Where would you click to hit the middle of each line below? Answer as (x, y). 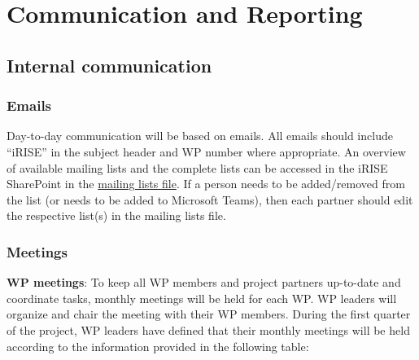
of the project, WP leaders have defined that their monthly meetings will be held (208, 329)
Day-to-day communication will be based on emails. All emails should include (200, 136)
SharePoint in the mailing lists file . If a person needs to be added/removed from (206, 184)
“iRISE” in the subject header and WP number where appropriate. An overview (206, 151)
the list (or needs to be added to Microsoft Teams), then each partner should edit (210, 199)
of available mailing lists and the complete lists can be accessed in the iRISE (197, 167)
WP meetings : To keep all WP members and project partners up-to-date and (204, 282)
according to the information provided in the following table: (158, 346)
